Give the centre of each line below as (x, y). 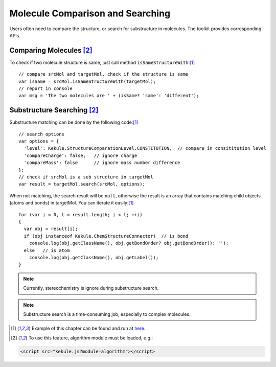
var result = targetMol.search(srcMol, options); (82, 184)
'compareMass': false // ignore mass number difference (102, 163)
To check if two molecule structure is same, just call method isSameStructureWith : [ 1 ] (102, 62)
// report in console (45, 89)
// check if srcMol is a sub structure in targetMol (86, 177)
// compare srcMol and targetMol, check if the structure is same (103, 74)
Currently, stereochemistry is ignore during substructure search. (91, 288)
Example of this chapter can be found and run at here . (88, 328)
